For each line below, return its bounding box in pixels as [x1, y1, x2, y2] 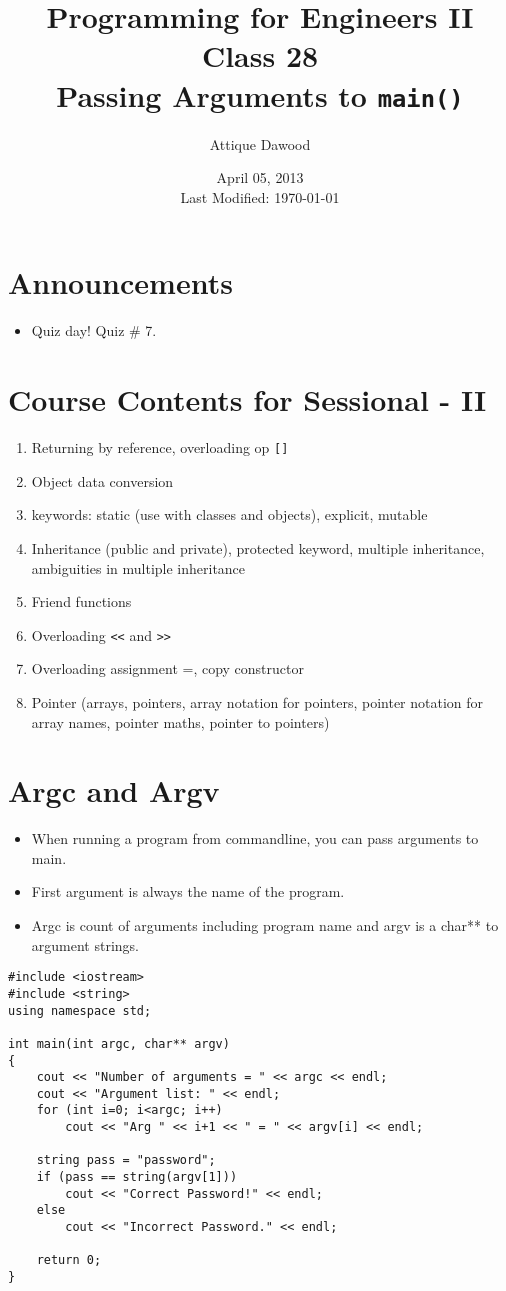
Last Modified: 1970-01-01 [180, 186, 340, 207]
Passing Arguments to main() [56, 74, 464, 115]
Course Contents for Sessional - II [8, 379, 487, 420]
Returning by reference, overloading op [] [31, 437, 289, 458]
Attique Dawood [209, 133, 311, 154]
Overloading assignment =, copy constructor [31, 658, 304, 679]
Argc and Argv [8, 770, 220, 811]
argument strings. [31, 934, 139, 955]
